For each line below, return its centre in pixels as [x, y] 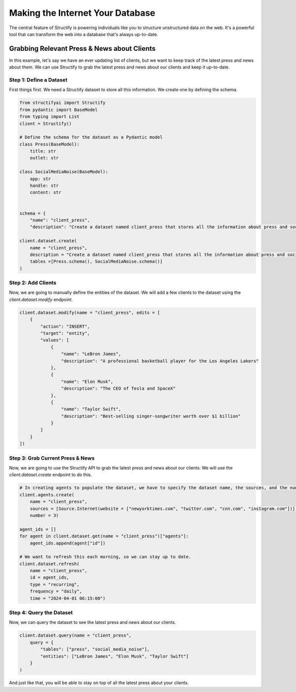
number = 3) [44, 515]
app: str [40, 179]
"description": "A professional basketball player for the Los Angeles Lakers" [160, 361]
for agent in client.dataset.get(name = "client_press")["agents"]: [104, 536]
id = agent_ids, [49, 578]
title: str [43, 151]
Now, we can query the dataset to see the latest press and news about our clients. [92, 622]
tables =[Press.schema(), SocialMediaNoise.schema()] [96, 262]
